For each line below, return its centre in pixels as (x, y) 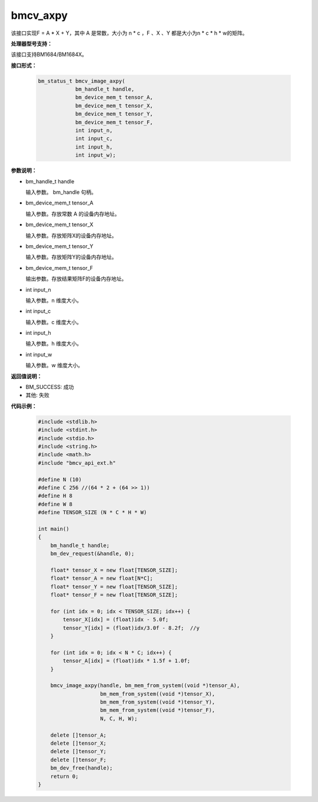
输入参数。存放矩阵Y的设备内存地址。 (71, 257)
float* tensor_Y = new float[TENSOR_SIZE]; (114, 587)
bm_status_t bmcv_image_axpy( (82, 81)
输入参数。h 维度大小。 (54, 344)
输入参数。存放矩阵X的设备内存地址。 (71, 235)
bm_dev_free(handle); (82, 768)
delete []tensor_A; (79, 735)
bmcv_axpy (39, 15)
